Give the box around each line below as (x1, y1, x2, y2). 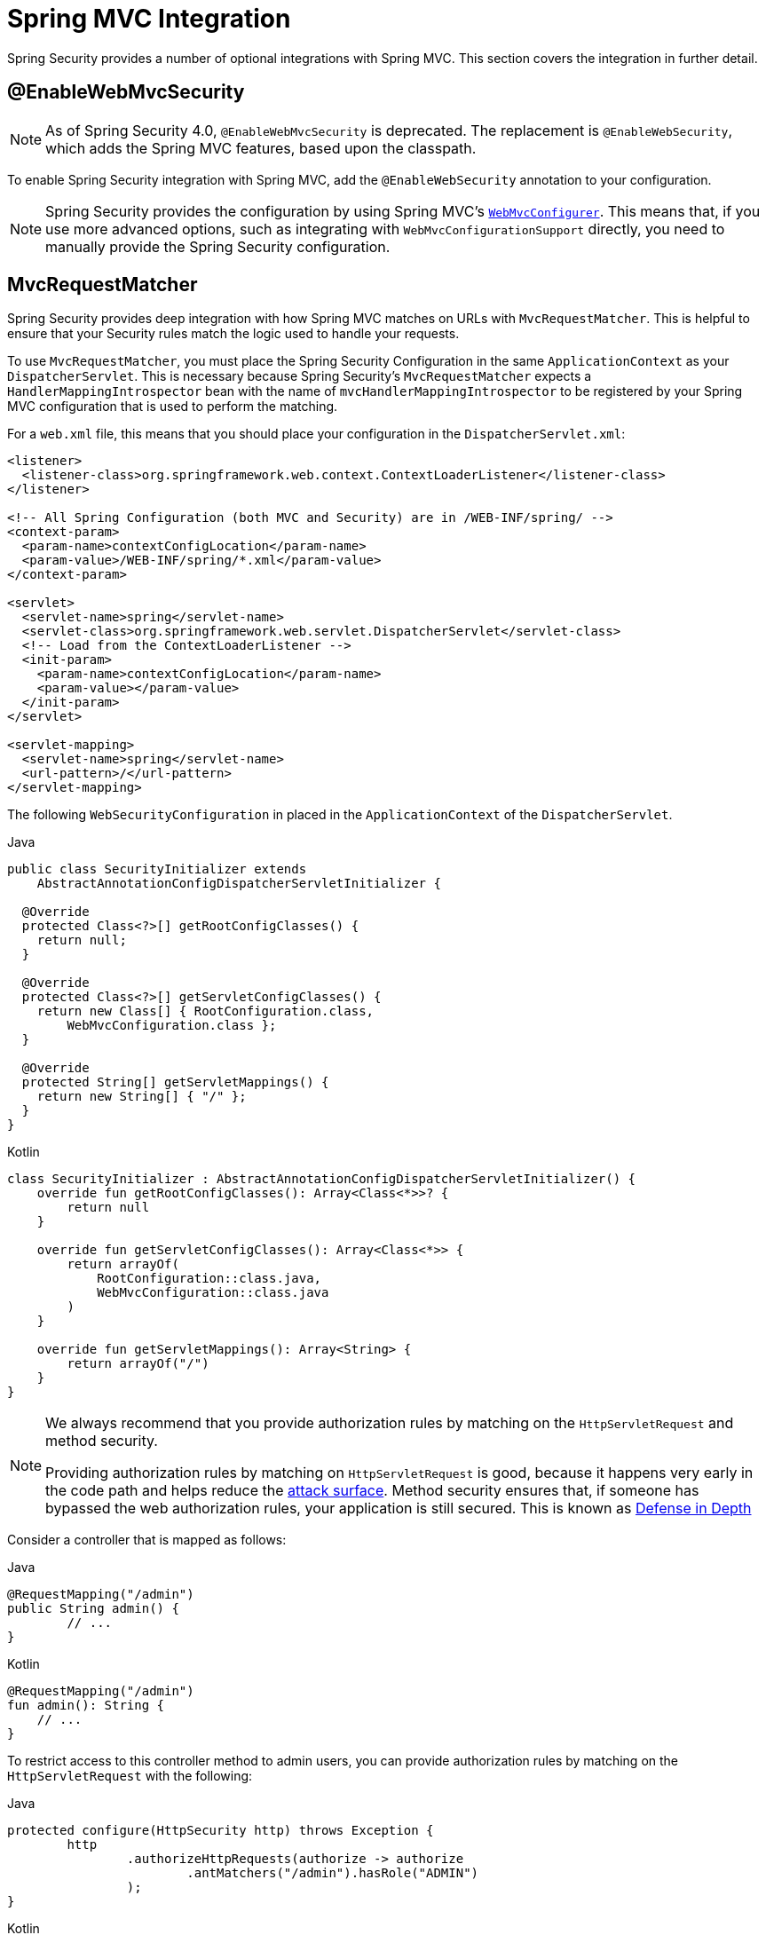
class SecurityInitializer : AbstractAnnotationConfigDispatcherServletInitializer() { (7, 1172, 636, 1187)
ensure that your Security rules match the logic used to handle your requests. (7, 326, 460, 342)
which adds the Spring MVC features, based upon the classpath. (45, 138, 477, 157)
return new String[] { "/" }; (36, 1089, 247, 1104)
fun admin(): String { (7, 1698, 165, 1713)
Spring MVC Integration (7, 4, 291, 34)
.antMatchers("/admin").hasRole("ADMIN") (186, 1866, 479, 1881)
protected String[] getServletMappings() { (21, 1075, 329, 1090)
